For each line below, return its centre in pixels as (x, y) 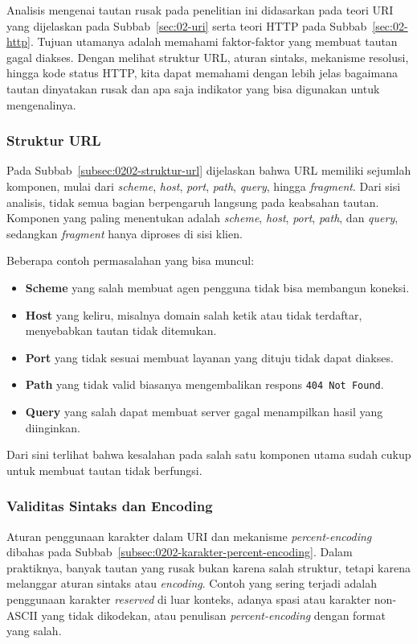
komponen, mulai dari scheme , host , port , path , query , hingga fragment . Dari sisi (204, 186)
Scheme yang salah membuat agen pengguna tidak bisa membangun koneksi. (217, 287)
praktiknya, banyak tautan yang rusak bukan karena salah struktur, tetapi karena (209, 567)
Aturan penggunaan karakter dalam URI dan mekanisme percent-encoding (189, 536)
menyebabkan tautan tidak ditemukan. (121, 330)
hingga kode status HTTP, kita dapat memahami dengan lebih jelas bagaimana (202, 73)
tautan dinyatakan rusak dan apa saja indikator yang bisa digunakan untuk (193, 88)
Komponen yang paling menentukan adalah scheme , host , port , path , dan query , (202, 218)
